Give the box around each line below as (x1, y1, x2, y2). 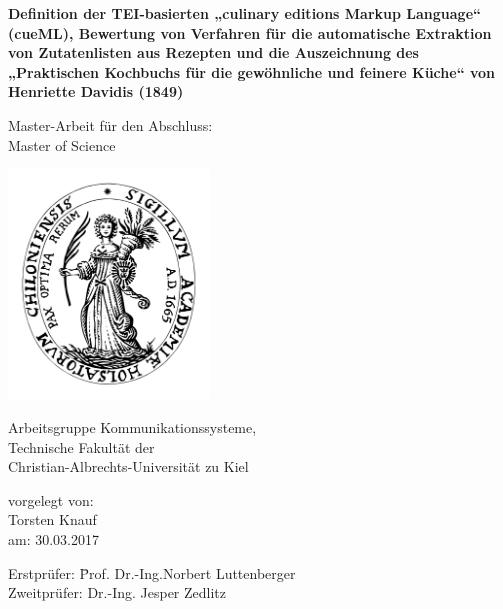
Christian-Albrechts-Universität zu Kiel (8, 456, 249, 477)
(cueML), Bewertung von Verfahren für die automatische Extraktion (8, 22, 492, 43)
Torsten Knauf (8, 509, 97, 530)
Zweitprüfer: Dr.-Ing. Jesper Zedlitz (8, 582, 227, 603)
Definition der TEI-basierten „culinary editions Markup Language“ (8, 3, 482, 23)
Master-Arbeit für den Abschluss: (8, 114, 213, 135)
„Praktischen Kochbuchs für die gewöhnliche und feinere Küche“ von (8, 61, 496, 82)
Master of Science (8, 134, 116, 155)
